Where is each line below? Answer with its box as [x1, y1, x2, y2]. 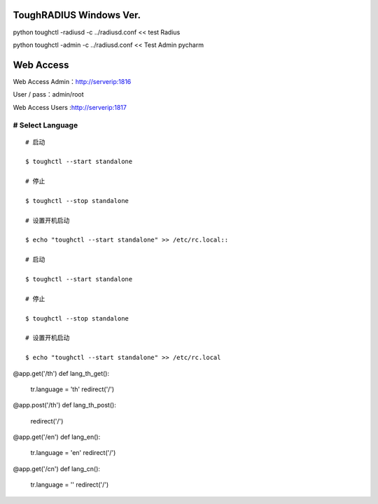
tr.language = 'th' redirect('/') [30, 385, 115, 393]
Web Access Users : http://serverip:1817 [13, 103, 127, 111]
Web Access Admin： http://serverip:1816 [13, 77, 132, 85]
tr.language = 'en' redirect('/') [30, 449, 116, 457]
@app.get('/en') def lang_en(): [13, 433, 101, 441]
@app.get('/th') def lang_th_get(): [13, 369, 110, 377]
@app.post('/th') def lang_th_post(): [13, 401, 117, 409]
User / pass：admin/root [13, 90, 84, 99]
